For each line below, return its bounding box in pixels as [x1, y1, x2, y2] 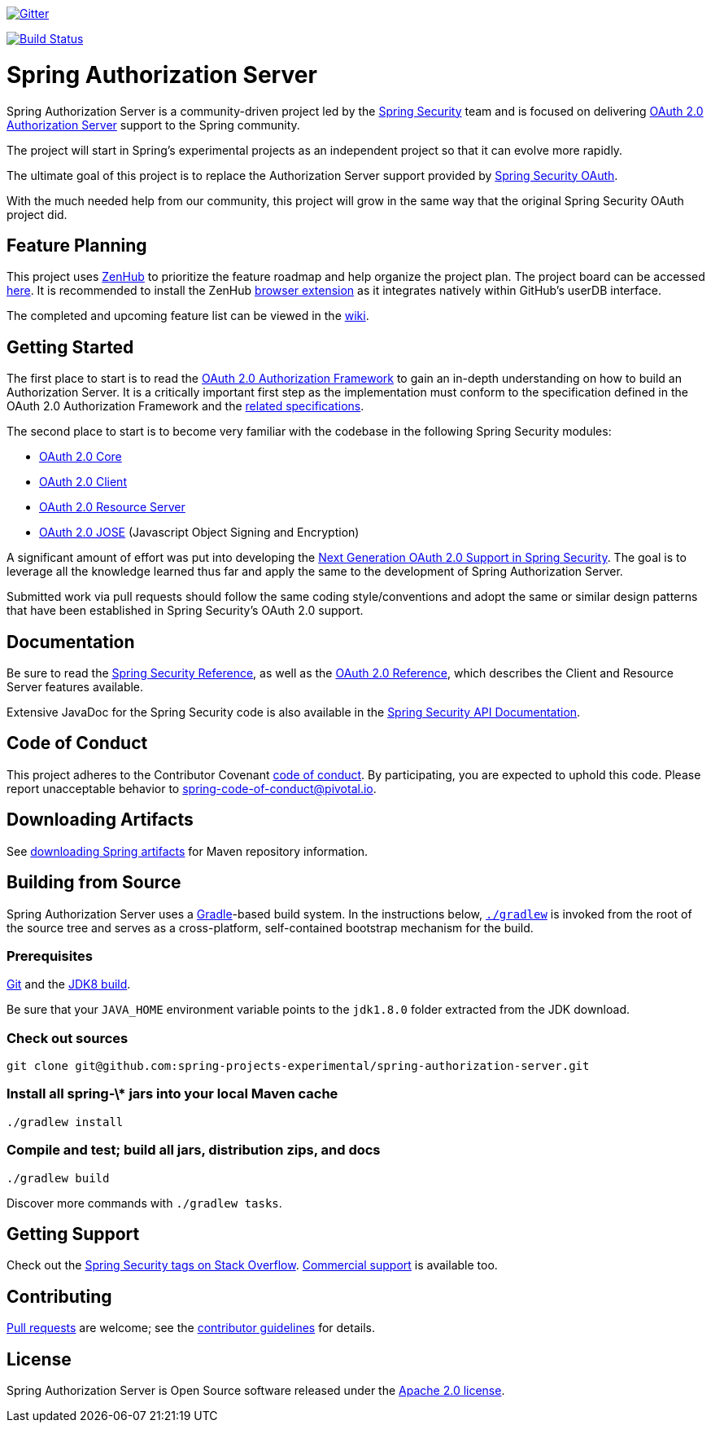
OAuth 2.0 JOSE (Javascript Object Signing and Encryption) [39, 525, 360, 540]
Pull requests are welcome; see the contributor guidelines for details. [7, 1321, 375, 1335]
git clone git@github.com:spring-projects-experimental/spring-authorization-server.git [7, 1059, 590, 1073]
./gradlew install [7, 1115, 124, 1129]
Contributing [7, 1286, 112, 1307]
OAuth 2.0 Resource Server [39, 500, 185, 515]
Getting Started [7, 336, 134, 357]
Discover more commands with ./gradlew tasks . [7, 1195, 282, 1210]
